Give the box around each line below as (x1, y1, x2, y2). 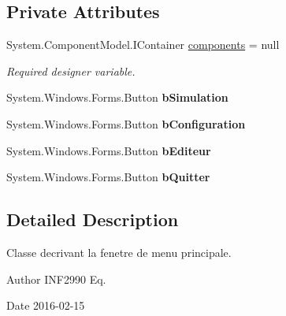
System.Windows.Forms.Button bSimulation (6, 89, 228, 106)
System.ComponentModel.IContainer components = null (6, 36, 280, 53)
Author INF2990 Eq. (6, 270, 106, 287)
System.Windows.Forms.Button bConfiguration (6, 115, 246, 132)
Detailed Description (6, 207, 179, 232)
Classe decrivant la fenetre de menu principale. (6, 244, 232, 260)
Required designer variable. (6, 62, 136, 79)
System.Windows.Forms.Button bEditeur (6, 142, 211, 158)
